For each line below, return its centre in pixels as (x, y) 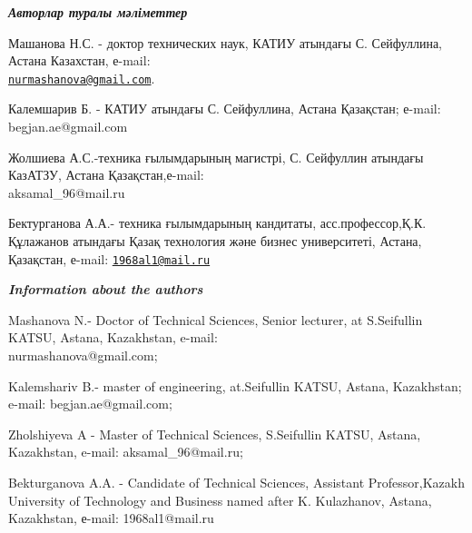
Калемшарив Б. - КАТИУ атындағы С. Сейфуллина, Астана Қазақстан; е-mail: (225, 109)
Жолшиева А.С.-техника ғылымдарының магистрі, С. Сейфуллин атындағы (216, 157)
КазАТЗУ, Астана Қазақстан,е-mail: (106, 175)
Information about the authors (106, 289)
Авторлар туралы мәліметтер (98, 12)
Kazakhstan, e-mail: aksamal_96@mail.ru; (126, 452)
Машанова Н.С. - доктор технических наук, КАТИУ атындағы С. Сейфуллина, (226, 42)
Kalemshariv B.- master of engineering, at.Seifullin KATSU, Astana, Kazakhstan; (235, 385)
